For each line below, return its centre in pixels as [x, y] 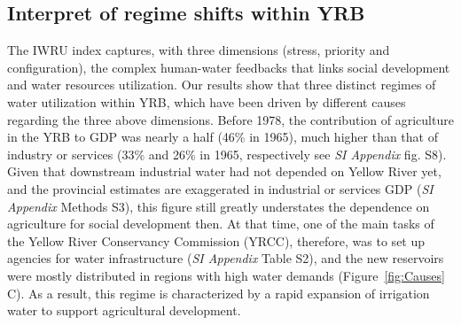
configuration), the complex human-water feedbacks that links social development [229, 67]
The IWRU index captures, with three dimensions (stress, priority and [199, 50]
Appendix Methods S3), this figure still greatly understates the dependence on [219, 206]
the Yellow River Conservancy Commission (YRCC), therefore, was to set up [216, 240]
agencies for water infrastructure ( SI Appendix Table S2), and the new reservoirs [226, 258]
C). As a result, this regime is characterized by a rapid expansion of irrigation [219, 293]
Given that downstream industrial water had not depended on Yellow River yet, [224, 171]
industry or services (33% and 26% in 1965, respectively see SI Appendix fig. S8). [227, 154]
